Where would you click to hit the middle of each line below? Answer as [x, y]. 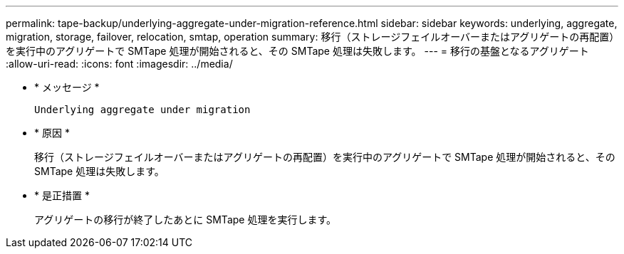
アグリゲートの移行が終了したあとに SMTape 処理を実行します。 [186, 219]
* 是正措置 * [62, 195]
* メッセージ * [67, 87]
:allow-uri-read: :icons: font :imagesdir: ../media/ [119, 64]
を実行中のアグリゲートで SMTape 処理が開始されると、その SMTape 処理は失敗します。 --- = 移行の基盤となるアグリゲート [297, 51]
